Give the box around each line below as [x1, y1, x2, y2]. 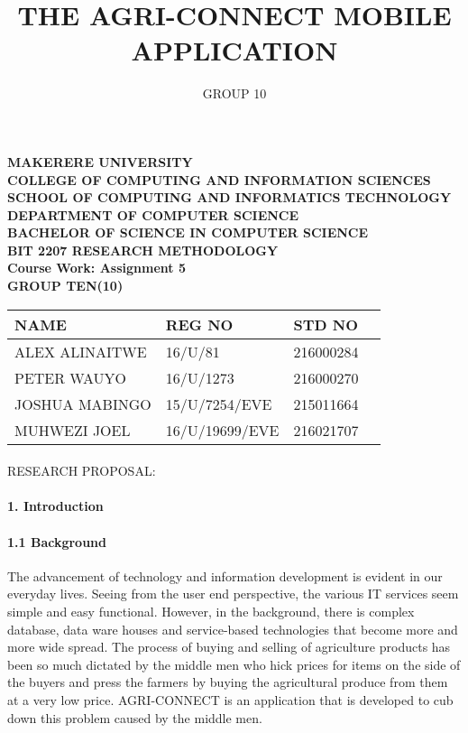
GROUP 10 [202, 84, 267, 103]
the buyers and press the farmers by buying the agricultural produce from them [7, 673, 448, 691]
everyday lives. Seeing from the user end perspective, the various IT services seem [7, 584, 459, 603]
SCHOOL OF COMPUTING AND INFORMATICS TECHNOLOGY [7, 188, 452, 207]
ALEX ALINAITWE [14, 340, 147, 362]
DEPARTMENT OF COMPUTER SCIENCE [7, 205, 299, 224]
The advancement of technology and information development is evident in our [7, 566, 443, 585]
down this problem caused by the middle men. [7, 708, 262, 727]
